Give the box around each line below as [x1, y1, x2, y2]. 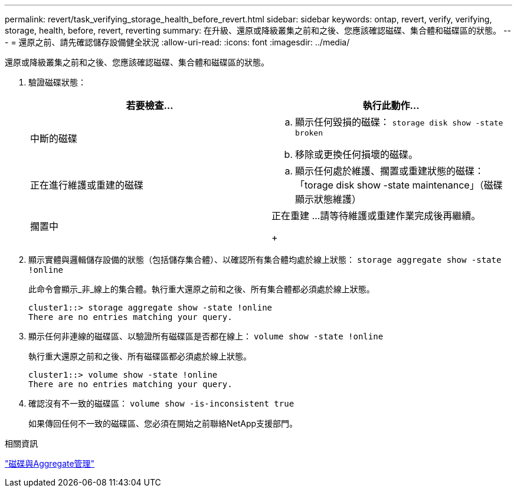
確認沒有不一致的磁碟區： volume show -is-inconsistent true [28, 398, 295, 408]
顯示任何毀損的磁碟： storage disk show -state [295, 116, 503, 128]
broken [295, 128, 323, 137]
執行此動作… [362, 100, 420, 111]
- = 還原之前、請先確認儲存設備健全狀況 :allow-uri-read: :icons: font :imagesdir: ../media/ [5, 37, 350, 47]
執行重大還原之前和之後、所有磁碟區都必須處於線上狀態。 [28, 351, 251, 361]
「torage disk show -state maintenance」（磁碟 [295, 179, 503, 191]
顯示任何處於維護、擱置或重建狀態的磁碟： [295, 165, 485, 177]
